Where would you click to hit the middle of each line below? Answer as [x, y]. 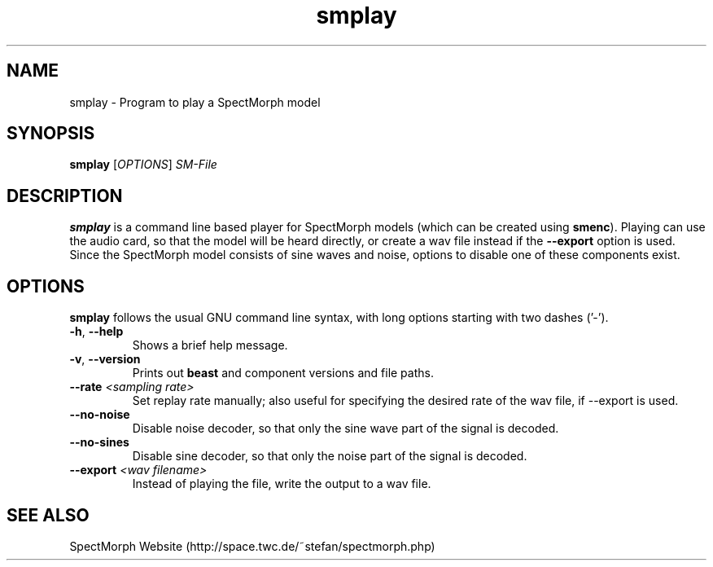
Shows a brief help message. [210, 345]
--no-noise [100, 415]
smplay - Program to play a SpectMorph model [195, 102]
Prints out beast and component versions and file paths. [283, 373]
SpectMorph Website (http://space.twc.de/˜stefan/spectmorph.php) [252, 546]
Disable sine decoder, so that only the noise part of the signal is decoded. [330, 456]
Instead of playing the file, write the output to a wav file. [282, 484]
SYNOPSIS [51, 134]
